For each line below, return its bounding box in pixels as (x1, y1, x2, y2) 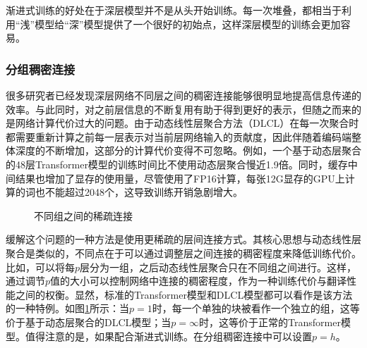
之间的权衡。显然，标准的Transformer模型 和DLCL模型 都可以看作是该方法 (15, 287, 353, 302)
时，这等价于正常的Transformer (199, 314, 341, 329)
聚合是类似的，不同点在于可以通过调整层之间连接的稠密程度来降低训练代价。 (6, 245, 361, 260)
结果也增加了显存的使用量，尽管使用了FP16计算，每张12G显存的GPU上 (15, 170, 345, 185)
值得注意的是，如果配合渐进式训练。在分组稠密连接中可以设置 (25, 328, 312, 343)
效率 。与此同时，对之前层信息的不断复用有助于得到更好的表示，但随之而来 (6, 101, 351, 116)
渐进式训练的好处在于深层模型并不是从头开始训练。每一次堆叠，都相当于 (6, 3, 342, 17)
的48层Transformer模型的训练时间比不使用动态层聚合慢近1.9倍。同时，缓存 (6, 156, 348, 171)
